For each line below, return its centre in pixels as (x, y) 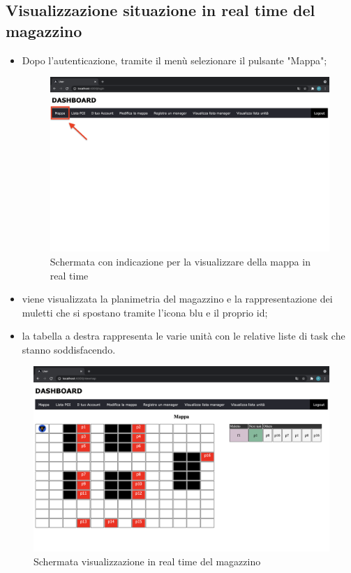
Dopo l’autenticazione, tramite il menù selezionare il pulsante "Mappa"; (174, 60)
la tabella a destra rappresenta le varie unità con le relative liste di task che (184, 336)
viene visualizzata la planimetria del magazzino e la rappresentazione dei (177, 299)
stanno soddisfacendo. (69, 349)
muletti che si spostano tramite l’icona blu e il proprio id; (145, 312)
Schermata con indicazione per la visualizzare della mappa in (180, 261)
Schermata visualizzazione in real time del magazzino (147, 561)
